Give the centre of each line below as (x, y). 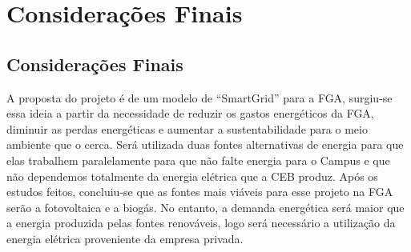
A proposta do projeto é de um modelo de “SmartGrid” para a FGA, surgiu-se (199, 97)
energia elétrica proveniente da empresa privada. (125, 238)
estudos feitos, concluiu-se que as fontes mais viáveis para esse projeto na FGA (200, 192)
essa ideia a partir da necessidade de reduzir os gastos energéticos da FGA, (190, 113)
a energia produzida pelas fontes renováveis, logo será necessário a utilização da (201, 223)
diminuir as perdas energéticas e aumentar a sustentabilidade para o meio (187, 128)
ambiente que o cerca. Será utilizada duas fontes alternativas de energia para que (205, 144)
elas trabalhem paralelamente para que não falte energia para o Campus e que (198, 160)
